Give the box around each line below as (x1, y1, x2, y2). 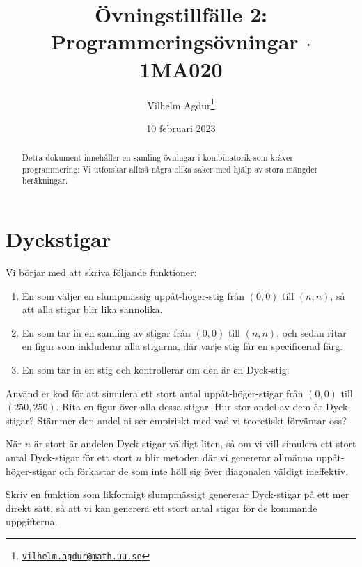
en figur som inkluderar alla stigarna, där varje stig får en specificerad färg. (22, 339, 343, 353)
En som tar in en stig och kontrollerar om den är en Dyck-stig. (22, 362, 290, 377)
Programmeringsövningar (50, 27, 299, 56)
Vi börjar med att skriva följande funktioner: (6, 265, 197, 280)
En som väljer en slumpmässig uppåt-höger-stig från (22, 288, 244, 303)
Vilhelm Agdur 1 (147, 95, 215, 112)
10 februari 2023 (146, 120, 216, 135)
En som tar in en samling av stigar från (22, 325, 191, 340)
